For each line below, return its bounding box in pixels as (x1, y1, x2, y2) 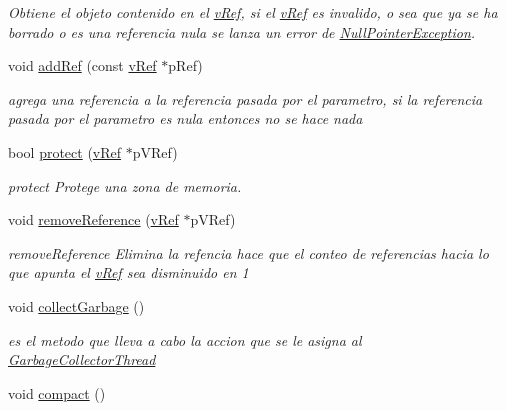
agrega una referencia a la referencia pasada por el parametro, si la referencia (8, 88, 483, 109)
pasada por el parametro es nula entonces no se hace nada (8, 108, 363, 129)
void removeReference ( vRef (8, 209, 179, 230)
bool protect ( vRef (8, 141, 122, 162)
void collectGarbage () (8, 295, 145, 316)
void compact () (8, 382, 106, 403)
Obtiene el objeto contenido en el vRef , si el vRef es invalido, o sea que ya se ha (8, 2, 498, 22)
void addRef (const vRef (8, 55, 157, 76)
